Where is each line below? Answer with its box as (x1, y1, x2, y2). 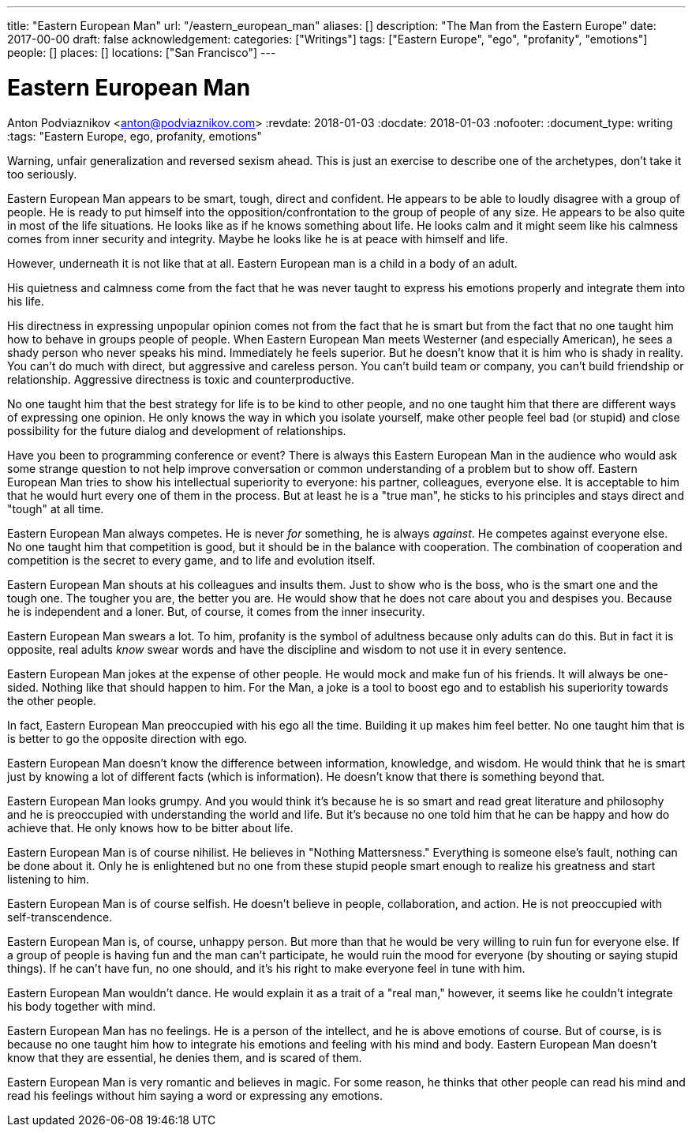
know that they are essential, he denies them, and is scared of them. (7, 1050, 362, 1064)
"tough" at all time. (7, 501, 104, 516)
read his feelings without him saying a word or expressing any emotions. (7, 1088, 383, 1102)
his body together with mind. (7, 999, 156, 1013)
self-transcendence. (7, 910, 113, 924)
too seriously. (7, 167, 77, 181)
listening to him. (7, 872, 89, 886)
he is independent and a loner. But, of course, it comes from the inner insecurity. (7, 604, 425, 618)
